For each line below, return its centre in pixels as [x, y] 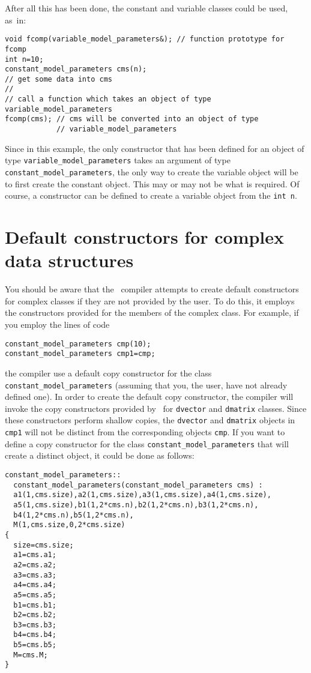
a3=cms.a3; [35, 575]
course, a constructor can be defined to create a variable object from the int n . [151, 195]
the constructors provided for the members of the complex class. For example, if [152, 312]
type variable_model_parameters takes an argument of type [118, 160]
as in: [16, 20]
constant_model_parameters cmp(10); [78, 344]
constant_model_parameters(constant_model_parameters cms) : [138, 485]
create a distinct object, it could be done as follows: [100, 455]
